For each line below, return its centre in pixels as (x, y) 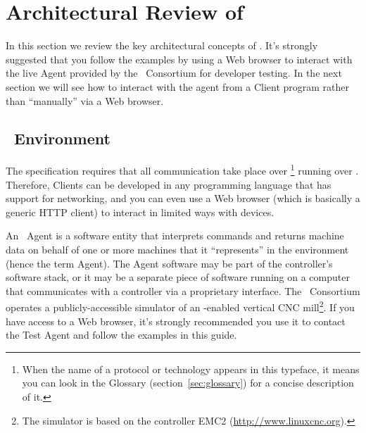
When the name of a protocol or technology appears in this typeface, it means (191, 369)
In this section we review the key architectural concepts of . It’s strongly (162, 45)
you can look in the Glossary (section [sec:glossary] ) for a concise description (188, 383)
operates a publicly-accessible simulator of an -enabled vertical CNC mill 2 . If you (180, 306)
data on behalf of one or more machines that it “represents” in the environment (177, 249)
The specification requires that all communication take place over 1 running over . (182, 169)
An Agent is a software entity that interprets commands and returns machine (175, 236)
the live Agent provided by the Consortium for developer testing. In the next (174, 73)
